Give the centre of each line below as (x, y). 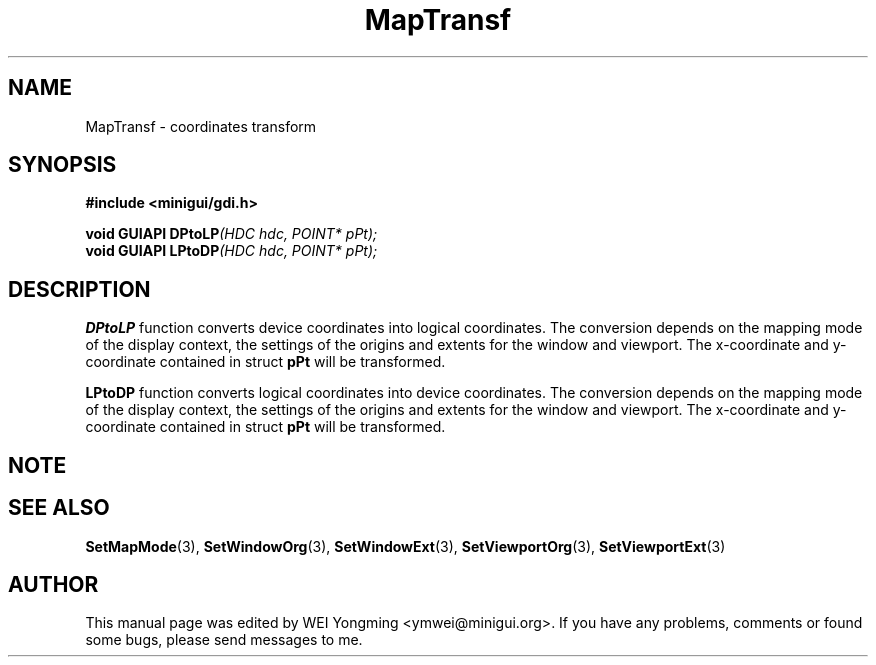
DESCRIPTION (79, 289)
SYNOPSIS (62, 165)
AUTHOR (53, 584)
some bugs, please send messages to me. (224, 640)
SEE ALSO (59, 508)
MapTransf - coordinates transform (201, 126)
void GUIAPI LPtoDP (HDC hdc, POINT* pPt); (231, 251)
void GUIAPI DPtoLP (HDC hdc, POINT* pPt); (231, 234)
